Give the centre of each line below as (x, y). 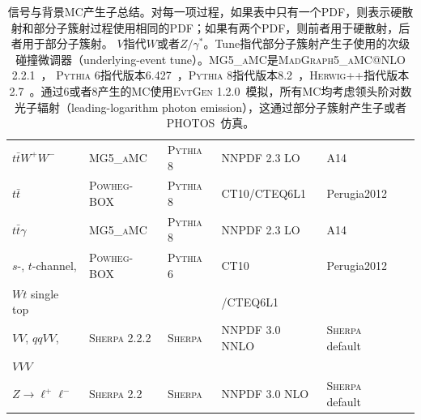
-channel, (54, 266)
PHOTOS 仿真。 (210, 123)
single (45, 293)
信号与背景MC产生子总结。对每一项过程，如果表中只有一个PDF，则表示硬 (205, 11)
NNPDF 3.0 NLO (265, 394)
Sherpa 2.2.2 (120, 337)
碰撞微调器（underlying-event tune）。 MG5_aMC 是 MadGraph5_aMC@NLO (210, 59)
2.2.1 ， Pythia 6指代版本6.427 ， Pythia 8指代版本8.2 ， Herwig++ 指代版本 (210, 75)
